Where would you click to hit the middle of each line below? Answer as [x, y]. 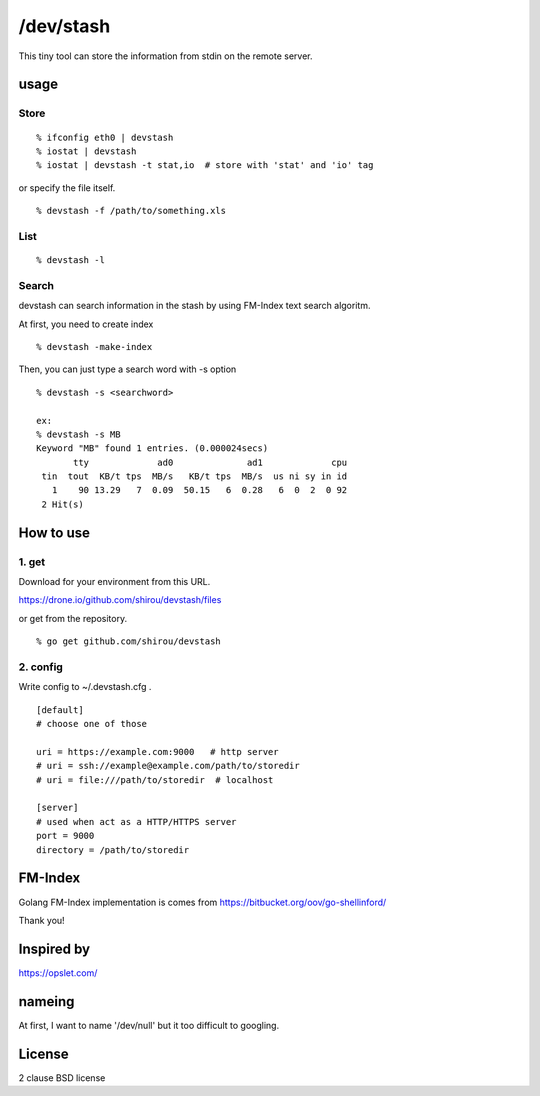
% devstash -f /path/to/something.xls [131, 211]
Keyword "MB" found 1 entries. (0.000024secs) [152, 448]
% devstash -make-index [94, 346]
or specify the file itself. [67, 187]
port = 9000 [65, 836]
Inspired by [54, 948]
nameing [46, 1001]
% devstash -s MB [78, 434]
